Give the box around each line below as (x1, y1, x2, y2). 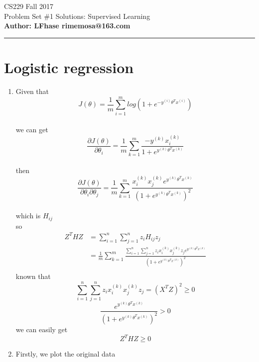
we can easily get (15, 324, 68, 334)
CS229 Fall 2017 (4, 1, 53, 11)
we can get (15, 124, 48, 135)
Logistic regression (4, 57, 134, 77)
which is (15, 210, 41, 221)
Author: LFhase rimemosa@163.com (4, 20, 130, 31)
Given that (15, 86, 49, 96)
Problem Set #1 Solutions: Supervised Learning (4, 10, 150, 21)
